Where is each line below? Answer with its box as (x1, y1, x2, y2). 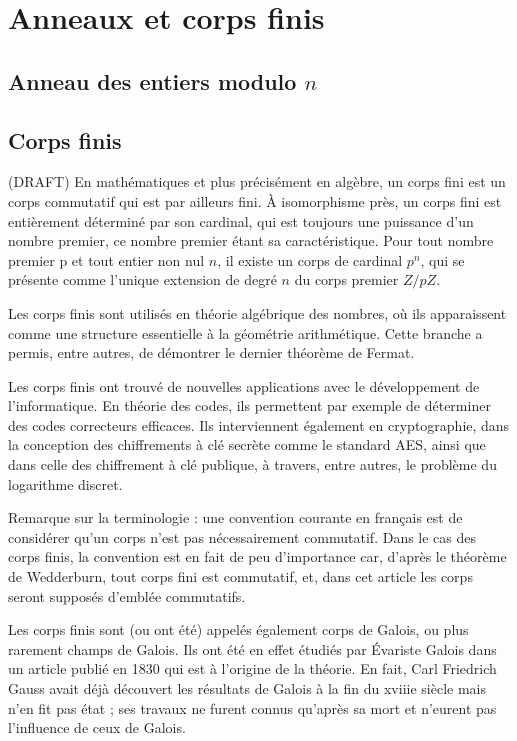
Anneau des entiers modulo (8, 65, 297, 96)
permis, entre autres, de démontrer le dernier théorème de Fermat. (8, 342, 415, 363)
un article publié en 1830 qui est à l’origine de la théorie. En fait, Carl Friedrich (8, 658, 497, 679)
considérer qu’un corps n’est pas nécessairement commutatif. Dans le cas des (8, 526, 477, 547)
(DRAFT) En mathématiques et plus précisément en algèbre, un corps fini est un (8, 171, 506, 192)
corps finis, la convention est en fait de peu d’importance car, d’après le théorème (8, 546, 507, 567)
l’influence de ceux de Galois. (8, 717, 186, 738)
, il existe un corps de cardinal (217, 249, 403, 270)
